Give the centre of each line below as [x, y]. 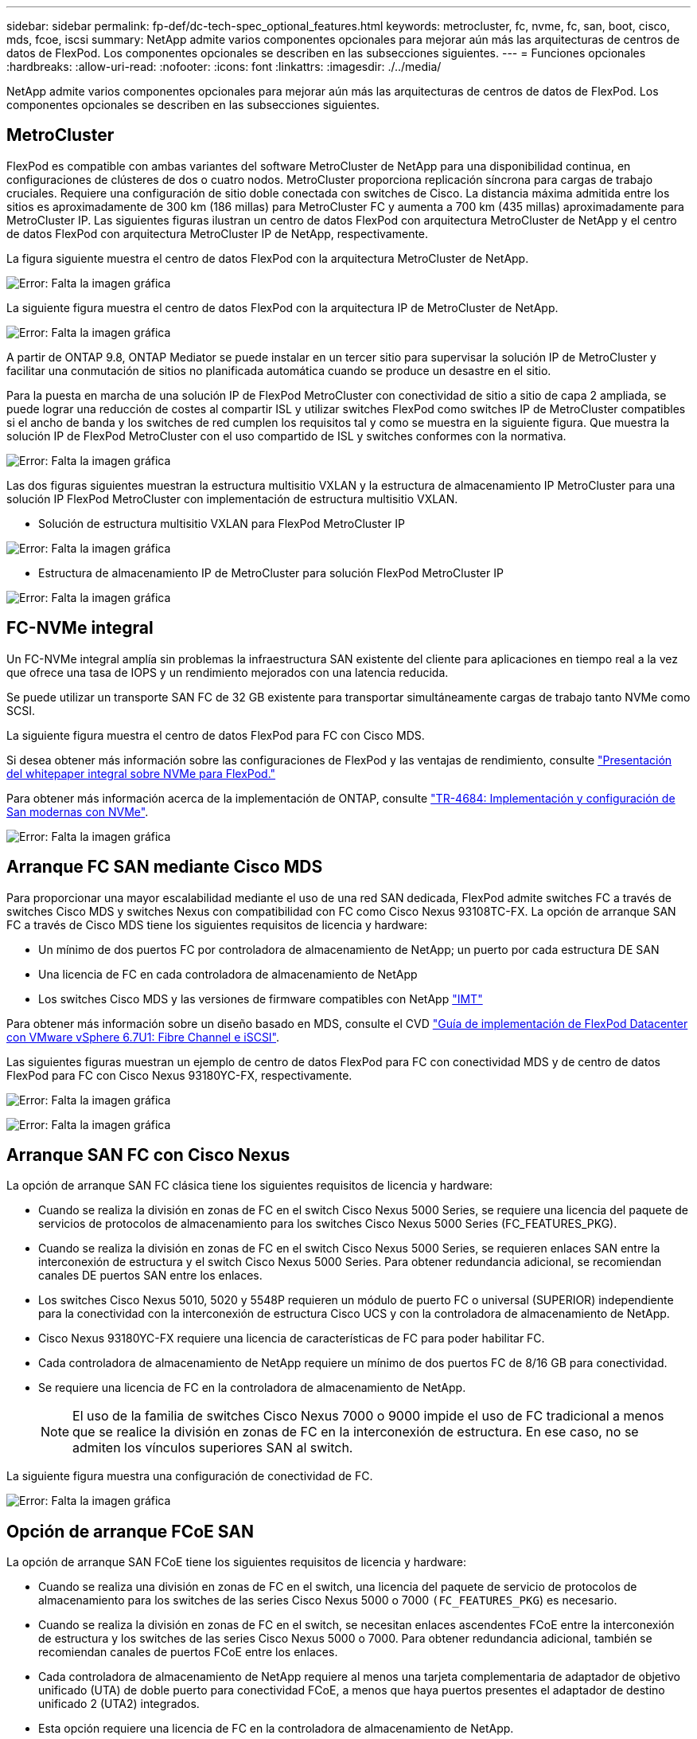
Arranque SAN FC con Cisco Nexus [148, 1155]
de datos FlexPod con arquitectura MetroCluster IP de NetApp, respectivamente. [218, 233]
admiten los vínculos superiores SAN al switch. [213, 1448]
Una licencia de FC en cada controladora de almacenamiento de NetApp [228, 974]
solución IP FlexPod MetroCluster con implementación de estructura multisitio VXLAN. [232, 498]
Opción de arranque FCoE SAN [130, 1531]
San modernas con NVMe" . [78, 811]
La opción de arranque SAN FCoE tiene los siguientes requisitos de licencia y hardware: [236, 1562]
